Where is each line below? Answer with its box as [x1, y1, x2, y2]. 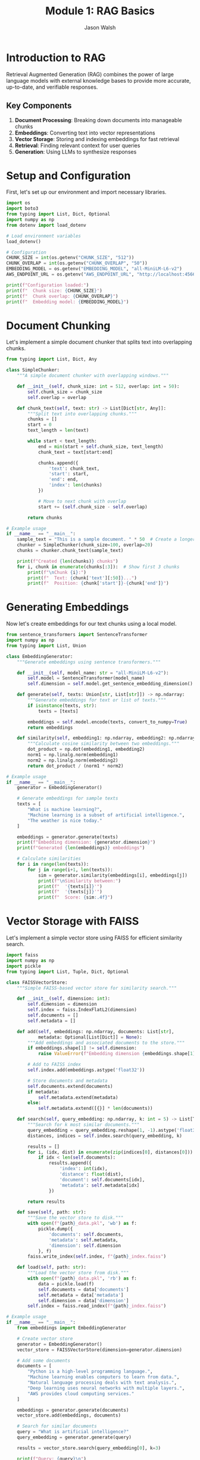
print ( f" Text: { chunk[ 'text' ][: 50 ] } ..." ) [27, 575, 137, 581]
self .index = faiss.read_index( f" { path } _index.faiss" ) [27, 1303, 167, 1309]
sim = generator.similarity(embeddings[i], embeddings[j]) [37, 872, 187, 878]
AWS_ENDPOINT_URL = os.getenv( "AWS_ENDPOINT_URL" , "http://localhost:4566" [6, 272, 198, 277]
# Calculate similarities [17, 856, 82, 862]
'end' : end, [48, 476, 79, 483]
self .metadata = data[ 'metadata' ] [37, 1292, 124, 1298]
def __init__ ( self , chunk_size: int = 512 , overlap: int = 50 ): [17, 383, 180, 389]
